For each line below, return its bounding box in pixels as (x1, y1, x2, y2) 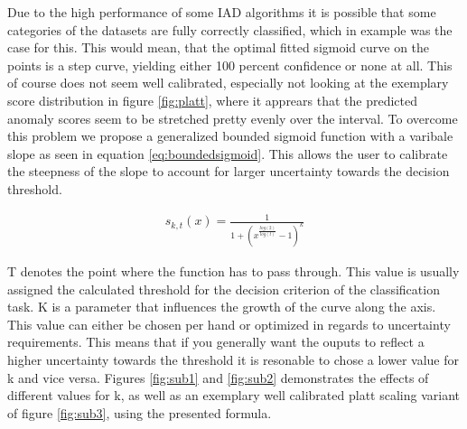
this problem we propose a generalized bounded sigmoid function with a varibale (7, 126, 453, 145)
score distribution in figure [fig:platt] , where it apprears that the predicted (7, 90, 418, 109)
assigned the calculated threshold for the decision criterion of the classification (7, 279, 440, 298)
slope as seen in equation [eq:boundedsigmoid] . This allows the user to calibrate (7, 144, 448, 163)
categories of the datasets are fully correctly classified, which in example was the (7, 20, 453, 39)
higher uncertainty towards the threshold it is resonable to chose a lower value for (7, 350, 459, 368)
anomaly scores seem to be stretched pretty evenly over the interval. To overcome (7, 108, 458, 127)
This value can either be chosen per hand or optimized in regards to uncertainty (7, 314, 451, 333)
